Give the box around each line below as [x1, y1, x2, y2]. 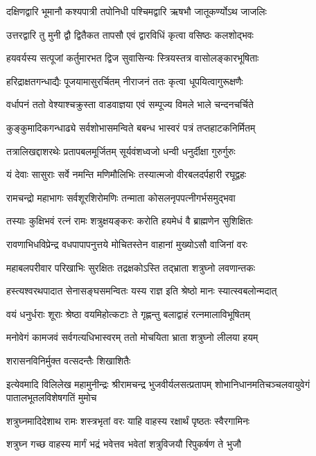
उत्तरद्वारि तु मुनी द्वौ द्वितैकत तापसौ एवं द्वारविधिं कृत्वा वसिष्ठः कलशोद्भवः [6, 27, 254, 42]
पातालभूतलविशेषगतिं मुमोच [6, 390, 97, 405]
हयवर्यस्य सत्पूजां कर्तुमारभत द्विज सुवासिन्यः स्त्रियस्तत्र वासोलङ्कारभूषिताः [6, 51, 259, 65]
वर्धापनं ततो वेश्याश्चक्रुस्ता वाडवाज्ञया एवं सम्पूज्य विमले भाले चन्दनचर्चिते [6, 97, 254, 112]
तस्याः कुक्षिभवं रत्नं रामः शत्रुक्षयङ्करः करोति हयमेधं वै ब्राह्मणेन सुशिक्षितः [6, 213, 253, 228]
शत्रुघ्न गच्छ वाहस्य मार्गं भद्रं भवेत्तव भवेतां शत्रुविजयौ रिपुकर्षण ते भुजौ [6, 437, 241, 451]
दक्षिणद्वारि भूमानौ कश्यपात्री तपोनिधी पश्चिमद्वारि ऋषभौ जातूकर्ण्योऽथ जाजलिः [6, 4, 267, 18]
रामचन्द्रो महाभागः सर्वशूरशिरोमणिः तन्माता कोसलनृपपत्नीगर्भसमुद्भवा [6, 190, 236, 204]
